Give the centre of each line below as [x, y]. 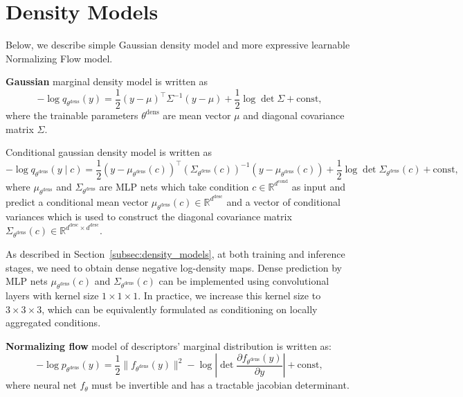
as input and [318, 186]
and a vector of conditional [284, 201]
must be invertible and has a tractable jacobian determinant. [220, 385]
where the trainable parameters [72, 115]
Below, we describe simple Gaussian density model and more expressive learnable [178, 45]
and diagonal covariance [294, 115]
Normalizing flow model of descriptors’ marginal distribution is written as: [169, 345]
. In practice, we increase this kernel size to [229, 295]
